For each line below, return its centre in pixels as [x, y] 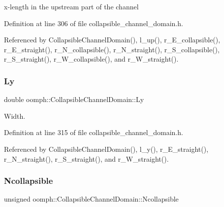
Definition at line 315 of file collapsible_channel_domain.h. [94, 132]
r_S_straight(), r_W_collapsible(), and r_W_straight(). [91, 59]
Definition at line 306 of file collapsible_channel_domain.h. [94, 23]
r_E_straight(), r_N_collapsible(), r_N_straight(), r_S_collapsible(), [112, 49]
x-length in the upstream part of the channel [71, 6]
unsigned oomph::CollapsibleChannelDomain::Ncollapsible [91, 199]
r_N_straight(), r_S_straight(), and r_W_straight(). [86, 158]
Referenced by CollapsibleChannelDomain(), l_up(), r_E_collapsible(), [112, 40]
